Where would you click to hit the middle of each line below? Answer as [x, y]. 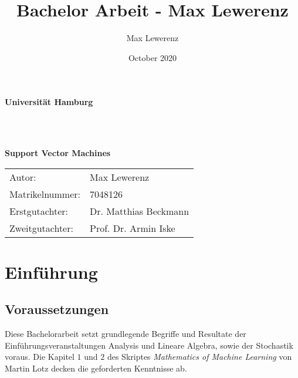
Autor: [23, 177]
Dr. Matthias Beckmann [140, 211]
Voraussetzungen [57, 309]
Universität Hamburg [49, 102]
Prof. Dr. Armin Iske [133, 228]
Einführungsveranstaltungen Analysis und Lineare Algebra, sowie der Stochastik [149, 345]
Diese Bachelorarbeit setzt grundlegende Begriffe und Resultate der [126, 334]
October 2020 [153, 57]
